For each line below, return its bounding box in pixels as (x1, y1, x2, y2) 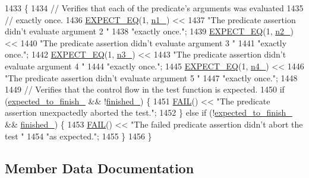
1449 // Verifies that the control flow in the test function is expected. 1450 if (5, 83, 285, 96)
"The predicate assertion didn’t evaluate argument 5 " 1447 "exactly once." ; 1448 (5, 71, 298, 84)
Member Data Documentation (5, 158, 194, 177)
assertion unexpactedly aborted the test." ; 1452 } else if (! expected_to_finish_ (5, 106, 292, 119)
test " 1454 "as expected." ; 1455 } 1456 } (5, 129, 152, 142)
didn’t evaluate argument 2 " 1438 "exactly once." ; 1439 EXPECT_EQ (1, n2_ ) (5, 25, 294, 37)
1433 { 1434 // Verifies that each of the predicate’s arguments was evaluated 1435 (5, 2, 304, 14)
